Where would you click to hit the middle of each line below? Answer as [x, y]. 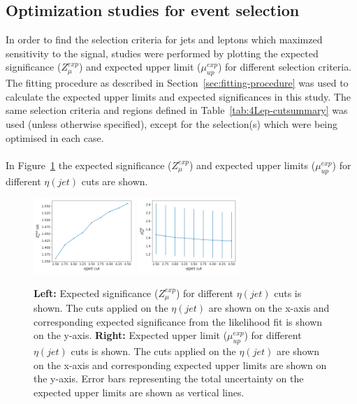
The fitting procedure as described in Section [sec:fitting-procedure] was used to [177, 83]
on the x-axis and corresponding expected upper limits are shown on [180, 365]
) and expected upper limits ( [253, 165]
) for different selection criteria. [285, 67]
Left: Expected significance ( [96, 293]
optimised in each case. [55, 137]
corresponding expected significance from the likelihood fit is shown [178, 321]
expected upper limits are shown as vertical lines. [139, 392]
